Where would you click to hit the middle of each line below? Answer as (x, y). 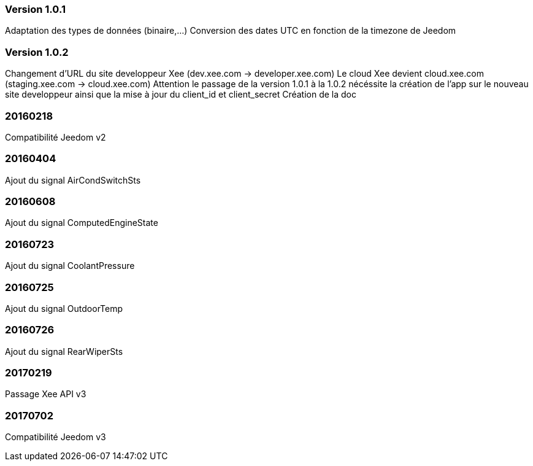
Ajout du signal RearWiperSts (64, 351)
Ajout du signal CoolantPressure (70, 266)
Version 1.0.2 (37, 52)
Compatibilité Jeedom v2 (56, 137)
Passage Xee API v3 (46, 394)
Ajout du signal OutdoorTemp (64, 308)
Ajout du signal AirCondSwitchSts (73, 180)
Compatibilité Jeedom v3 (56, 437)
